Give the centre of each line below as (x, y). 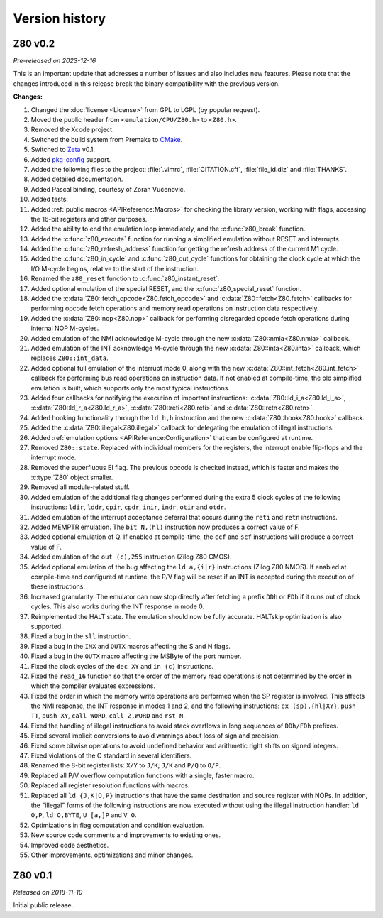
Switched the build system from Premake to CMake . (107, 139)
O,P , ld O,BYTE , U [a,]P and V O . (84, 815)
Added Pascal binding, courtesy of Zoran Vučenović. (108, 189)
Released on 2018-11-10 (48, 892)
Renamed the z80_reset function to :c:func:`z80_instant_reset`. (125, 279)
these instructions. (58, 586)
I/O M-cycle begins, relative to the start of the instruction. (115, 268)
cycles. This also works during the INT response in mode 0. (118, 606)
